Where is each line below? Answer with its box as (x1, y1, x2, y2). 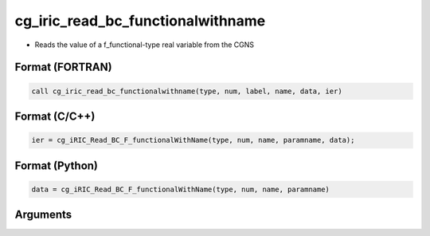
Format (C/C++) (14, 109, 96, 123)
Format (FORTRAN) (14, 61, 112, 74)
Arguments (14, 208, 72, 222)
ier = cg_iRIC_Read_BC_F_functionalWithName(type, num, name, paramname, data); (31, 136, 355, 145)
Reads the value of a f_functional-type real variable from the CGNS (34, 40, 255, 49)
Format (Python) (14, 159, 99, 172)
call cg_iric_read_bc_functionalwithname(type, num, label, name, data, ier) (31, 86, 342, 96)
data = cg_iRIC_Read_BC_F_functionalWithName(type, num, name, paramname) (31, 184, 330, 194)
